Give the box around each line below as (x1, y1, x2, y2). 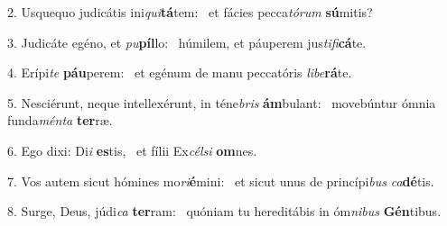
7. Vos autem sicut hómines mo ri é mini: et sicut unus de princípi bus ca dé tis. (7, 171, 434, 190)
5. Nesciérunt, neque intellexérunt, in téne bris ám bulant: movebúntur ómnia (7, 93, 436, 112)
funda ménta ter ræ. (7, 111, 113, 130)
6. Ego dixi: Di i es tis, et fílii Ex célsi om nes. (7, 140, 257, 159)
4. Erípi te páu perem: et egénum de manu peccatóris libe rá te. (7, 63, 352, 82)
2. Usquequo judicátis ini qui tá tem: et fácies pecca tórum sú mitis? (7, 3, 373, 21)
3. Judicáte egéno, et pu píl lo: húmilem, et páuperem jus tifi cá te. (7, 32, 367, 51)
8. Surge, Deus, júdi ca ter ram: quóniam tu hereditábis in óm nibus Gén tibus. (7, 202, 442, 221)
